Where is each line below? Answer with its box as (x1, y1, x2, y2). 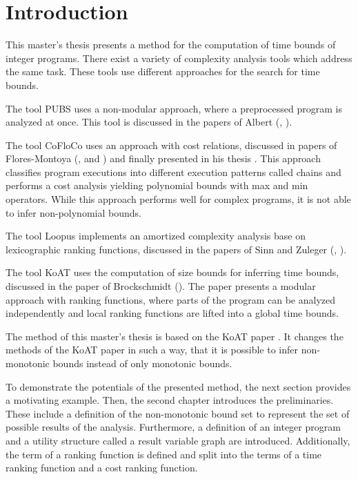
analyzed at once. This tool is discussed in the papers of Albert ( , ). (6, 115, 292, 129)
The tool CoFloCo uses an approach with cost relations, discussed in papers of (6, 137, 337, 152)
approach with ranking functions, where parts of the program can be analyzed (6, 292, 335, 306)
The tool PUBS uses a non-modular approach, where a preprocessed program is (6, 101, 342, 115)
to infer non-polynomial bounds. (6, 205, 141, 219)
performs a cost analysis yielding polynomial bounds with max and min (6, 178, 308, 193)
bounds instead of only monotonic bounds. (52, 356, 232, 370)
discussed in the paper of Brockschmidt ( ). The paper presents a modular (6, 279, 316, 293)
